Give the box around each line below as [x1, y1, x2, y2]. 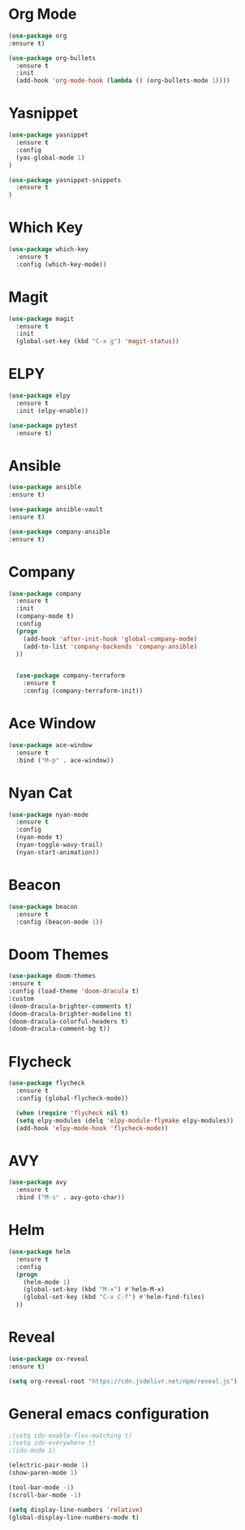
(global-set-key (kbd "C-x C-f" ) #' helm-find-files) [23, 1293, 205, 1302]
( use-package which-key [8, 246, 89, 254]
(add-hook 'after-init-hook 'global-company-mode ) [23, 635, 198, 643]
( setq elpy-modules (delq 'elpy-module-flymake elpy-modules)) [15, 1116, 234, 1124]
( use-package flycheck [8, 1079, 85, 1088]
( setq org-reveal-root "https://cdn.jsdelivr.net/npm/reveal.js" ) [8, 1377, 238, 1385]
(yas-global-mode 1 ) [15, 154, 85, 162]
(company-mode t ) [15, 612, 75, 620]
